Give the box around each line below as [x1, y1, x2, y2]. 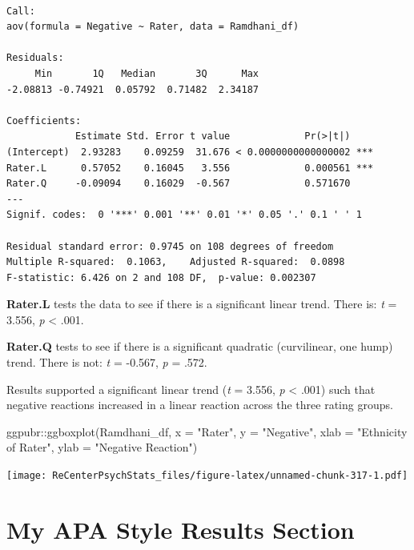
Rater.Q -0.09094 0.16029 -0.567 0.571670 [6, 178, 351, 190]
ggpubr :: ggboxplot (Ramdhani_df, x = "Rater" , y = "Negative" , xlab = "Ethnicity [6, 423, 408, 440]
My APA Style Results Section [6, 512, 355, 545]
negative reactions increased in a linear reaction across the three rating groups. [6, 396, 393, 413]
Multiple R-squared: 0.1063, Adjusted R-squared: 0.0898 [6, 256, 345, 268]
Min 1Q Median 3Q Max [34, 67, 259, 79]
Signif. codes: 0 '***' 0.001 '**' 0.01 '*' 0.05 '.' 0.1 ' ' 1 [6, 209, 362, 221]
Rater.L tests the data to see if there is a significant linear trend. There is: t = [6, 295, 397, 312]
